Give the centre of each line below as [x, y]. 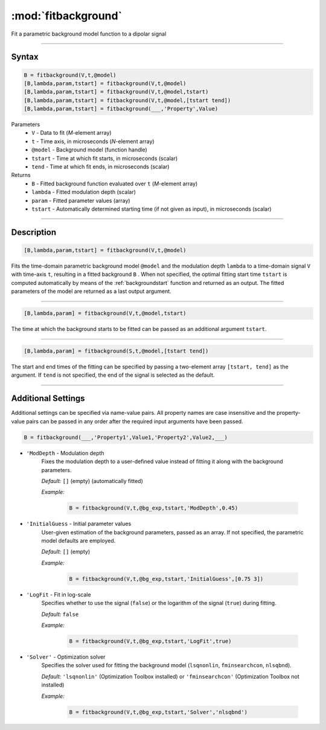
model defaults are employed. [78, 541]
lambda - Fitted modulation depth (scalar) [84, 192]
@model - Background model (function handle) [89, 150]
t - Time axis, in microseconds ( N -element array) [93, 141]
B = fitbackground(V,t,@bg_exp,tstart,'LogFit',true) [150, 641]
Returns [21, 175]
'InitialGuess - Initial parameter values [79, 524]
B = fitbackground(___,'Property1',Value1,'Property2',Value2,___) [126, 437]
